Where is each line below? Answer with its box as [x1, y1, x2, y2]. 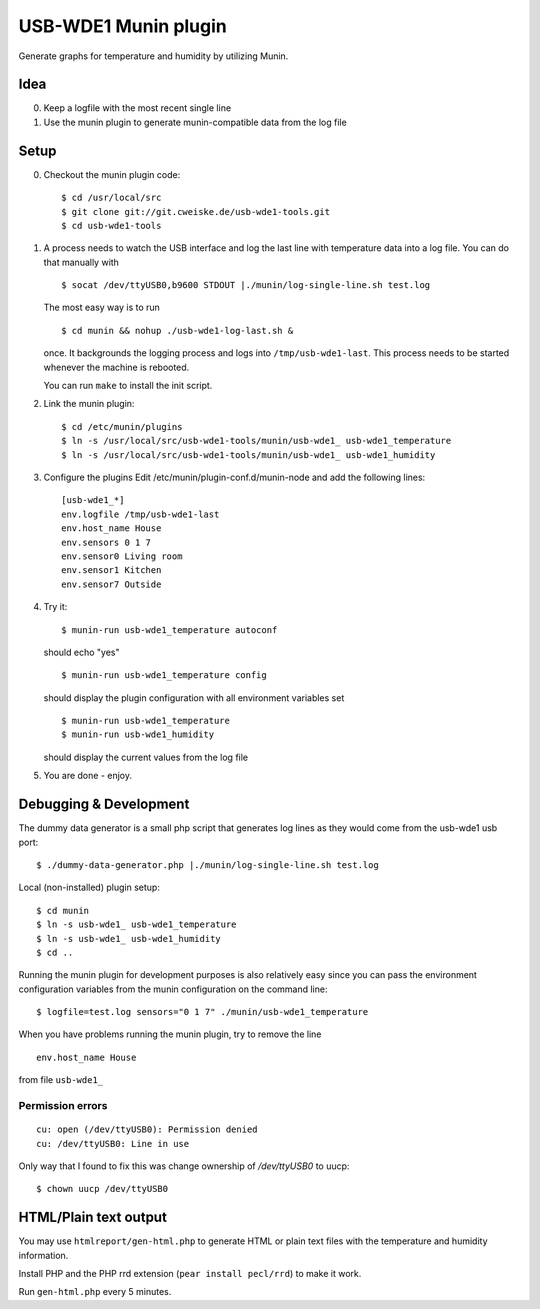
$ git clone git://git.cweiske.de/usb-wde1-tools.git [61, 206, 330, 217]
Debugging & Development [18, 796, 190, 813]
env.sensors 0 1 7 [61, 536, 152, 548]
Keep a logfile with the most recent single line [43, 102, 232, 114]
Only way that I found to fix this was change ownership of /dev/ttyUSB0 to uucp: [18, 1160, 350, 1172]
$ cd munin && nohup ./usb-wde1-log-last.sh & [61, 325, 294, 336]
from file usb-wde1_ [18, 1074, 104, 1086]
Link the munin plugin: [43, 398, 135, 410]
